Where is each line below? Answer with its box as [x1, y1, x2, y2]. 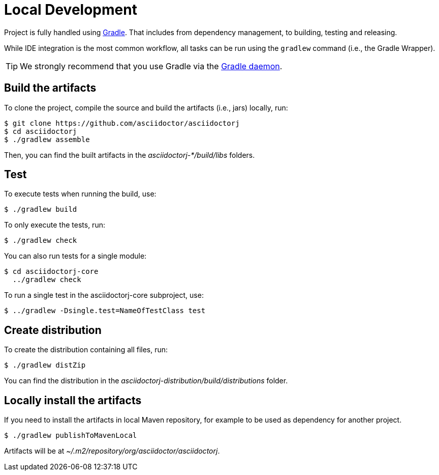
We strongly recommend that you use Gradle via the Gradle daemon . [20, 61, 283, 71]
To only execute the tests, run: [4, 220, 105, 230]
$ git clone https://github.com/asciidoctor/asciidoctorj [4, 119, 240, 127]
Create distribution [4, 323, 102, 337]
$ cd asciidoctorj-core [4, 267, 99, 276]
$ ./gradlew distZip [4, 361, 86, 370]
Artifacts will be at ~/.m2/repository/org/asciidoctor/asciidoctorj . [4, 446, 220, 456]
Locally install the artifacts [4, 394, 142, 407]
